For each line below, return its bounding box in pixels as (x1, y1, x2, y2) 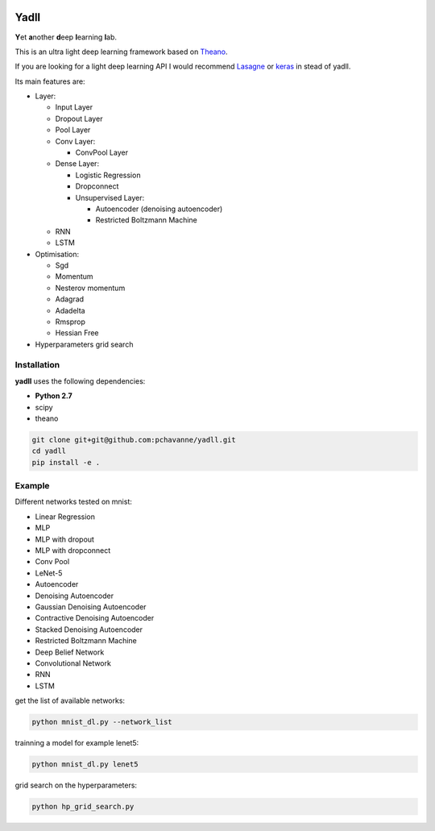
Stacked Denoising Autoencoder (35, 625, 143, 634)
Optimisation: (35, 249, 80, 259)
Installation (14, 359, 60, 371)
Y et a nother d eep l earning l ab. (14, 32, 117, 42)
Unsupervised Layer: (75, 193, 145, 202)
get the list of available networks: (14, 696, 125, 705)
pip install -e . (31, 458, 101, 467)
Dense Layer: (55, 159, 100, 168)
